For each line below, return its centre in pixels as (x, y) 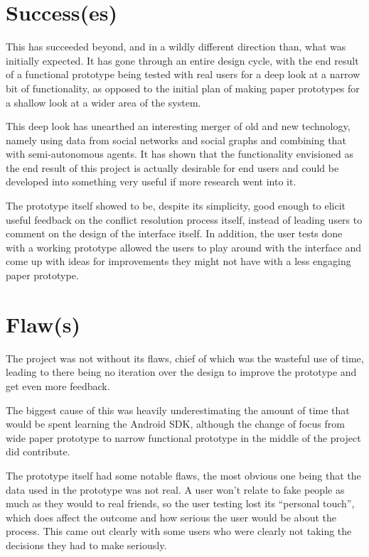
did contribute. (38, 451)
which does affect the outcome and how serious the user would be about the (171, 517)
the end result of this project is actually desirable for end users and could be (172, 167)
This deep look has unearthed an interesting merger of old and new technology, (178, 126)
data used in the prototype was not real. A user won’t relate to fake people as (175, 489)
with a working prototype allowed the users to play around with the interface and (184, 247)
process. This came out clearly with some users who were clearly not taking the (179, 531)
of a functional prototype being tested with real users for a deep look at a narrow (183, 74)
